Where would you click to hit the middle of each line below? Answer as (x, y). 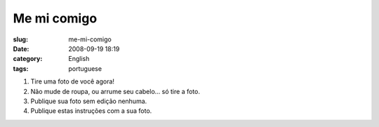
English (79, 59)
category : (28, 59)
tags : (21, 68)
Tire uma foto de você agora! (73, 81)
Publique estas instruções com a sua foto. (91, 111)
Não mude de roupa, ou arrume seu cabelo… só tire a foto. (115, 91)
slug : (20, 39)
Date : (21, 48)
